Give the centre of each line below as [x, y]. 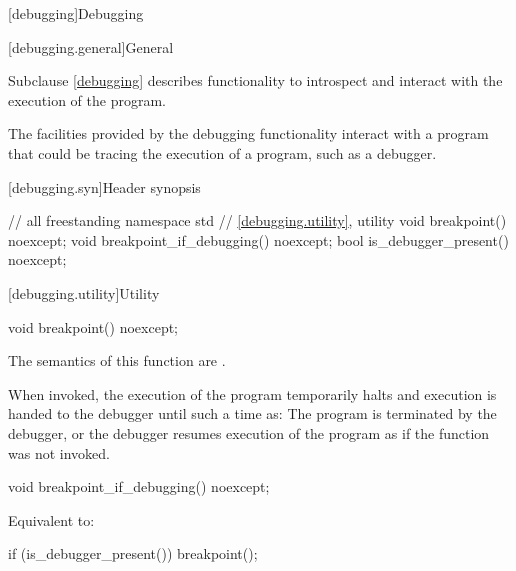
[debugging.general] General [91, 46]
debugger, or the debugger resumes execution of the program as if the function [249, 432]
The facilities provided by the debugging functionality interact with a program [248, 133]
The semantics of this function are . [117, 360]
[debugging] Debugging [76, 13]
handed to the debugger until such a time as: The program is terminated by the [252, 413]
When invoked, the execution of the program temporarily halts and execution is [252, 393]
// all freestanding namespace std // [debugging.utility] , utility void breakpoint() [257, 220]
